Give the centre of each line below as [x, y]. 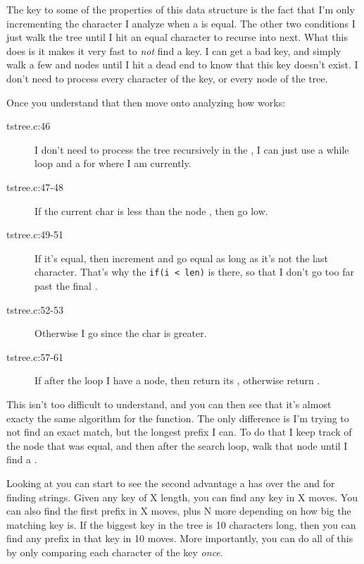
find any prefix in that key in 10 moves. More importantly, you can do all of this [180, 538]
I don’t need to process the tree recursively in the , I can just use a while [192, 149]
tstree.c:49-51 [35, 234]
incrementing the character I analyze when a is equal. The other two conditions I [181, 23]
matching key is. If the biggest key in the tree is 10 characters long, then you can [181, 524]
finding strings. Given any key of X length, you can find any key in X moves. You [182, 497]
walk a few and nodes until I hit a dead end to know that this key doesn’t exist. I [182, 65]
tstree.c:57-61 [35, 356]
